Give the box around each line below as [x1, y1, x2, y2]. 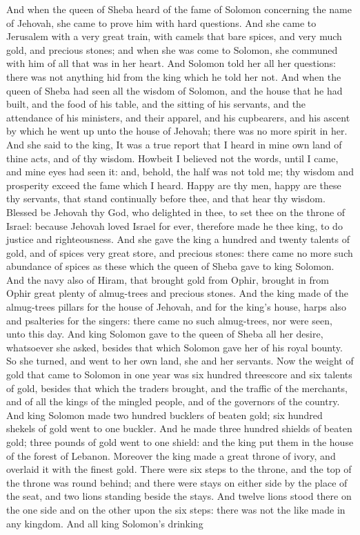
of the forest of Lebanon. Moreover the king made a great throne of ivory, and [6, 448, 336, 463]
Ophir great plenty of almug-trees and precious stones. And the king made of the [6, 286, 348, 300]
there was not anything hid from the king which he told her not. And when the [6, 69, 341, 84]
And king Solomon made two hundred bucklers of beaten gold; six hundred [6, 407, 323, 422]
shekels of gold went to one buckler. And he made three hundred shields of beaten [6, 421, 352, 436]
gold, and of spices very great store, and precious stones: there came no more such [6, 245, 353, 260]
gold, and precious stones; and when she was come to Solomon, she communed [6, 42, 338, 57]
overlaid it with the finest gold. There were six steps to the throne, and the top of [6, 462, 352, 476]
